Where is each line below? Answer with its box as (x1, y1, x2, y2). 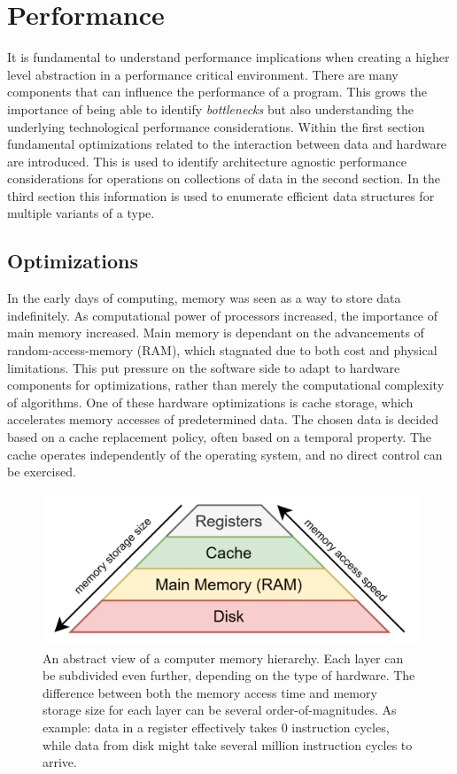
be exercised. (7, 462, 76, 481)
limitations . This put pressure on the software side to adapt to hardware (7, 358, 400, 376)
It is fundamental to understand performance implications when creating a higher (7, 48, 450, 66)
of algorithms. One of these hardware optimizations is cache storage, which (7, 392, 414, 411)
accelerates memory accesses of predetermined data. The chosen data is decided (7, 410, 439, 429)
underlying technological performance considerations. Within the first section (7, 117, 425, 135)
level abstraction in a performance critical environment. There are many (7, 65, 399, 83)
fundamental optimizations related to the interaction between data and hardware (7, 135, 447, 153)
